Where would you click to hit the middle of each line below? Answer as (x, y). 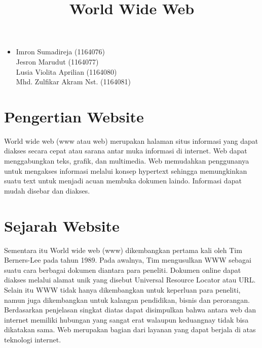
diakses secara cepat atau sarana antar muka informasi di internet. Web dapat (126, 151)
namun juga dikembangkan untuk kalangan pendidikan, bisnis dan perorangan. (127, 299)
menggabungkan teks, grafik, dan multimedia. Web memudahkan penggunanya (127, 161)
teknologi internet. (33, 339)
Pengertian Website (74, 116)
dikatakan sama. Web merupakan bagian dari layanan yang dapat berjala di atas (130, 329)
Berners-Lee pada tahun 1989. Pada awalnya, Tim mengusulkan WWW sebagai (128, 260)
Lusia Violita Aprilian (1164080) (66, 71)
